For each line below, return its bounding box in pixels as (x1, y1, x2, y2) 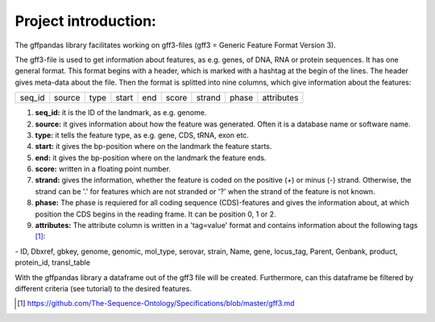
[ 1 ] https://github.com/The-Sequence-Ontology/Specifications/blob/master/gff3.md (17, 299, 295, 308)
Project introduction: (14, 12, 157, 30)
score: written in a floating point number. (35, 164, 171, 174)
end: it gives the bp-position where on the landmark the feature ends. (35, 153, 267, 163)
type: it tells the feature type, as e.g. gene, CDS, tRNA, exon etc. (35, 130, 250, 140)
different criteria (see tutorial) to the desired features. (14, 283, 193, 293)
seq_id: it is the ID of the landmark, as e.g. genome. (35, 108, 207, 118)
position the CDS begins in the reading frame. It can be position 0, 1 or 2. (35, 209, 276, 219)
